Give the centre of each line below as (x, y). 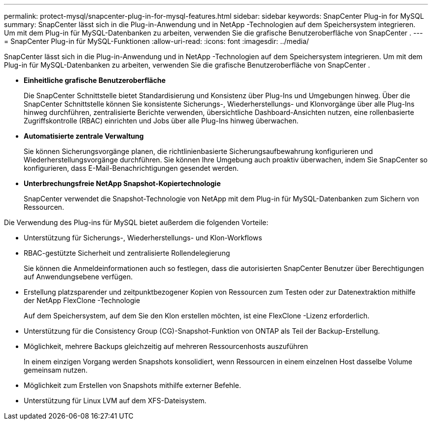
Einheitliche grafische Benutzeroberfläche (95, 80)
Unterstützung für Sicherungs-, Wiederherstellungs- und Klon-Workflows (143, 238)
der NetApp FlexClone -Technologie (82, 300)
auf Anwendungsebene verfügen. (78, 277)
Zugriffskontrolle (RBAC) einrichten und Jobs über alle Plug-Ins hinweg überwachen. (161, 121)
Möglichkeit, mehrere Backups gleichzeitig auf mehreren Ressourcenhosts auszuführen (166, 346)
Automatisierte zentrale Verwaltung (84, 136)
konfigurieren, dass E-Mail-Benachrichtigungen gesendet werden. (131, 168)
